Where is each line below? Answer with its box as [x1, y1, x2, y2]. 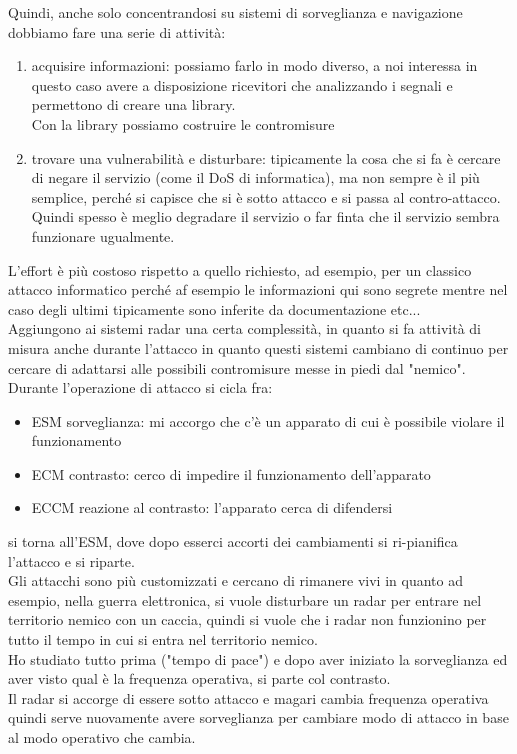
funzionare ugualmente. [31, 225, 175, 246]
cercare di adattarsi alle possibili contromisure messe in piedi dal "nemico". [8, 357, 466, 378]
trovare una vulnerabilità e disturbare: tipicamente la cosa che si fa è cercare [31, 147, 501, 168]
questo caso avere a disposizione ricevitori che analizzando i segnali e [31, 74, 453, 95]
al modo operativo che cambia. [8, 727, 196, 747]
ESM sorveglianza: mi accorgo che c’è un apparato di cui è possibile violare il [31, 410, 505, 431]
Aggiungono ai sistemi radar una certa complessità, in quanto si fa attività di [8, 318, 482, 339]
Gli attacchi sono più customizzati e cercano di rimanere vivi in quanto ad [8, 570, 463, 591]
